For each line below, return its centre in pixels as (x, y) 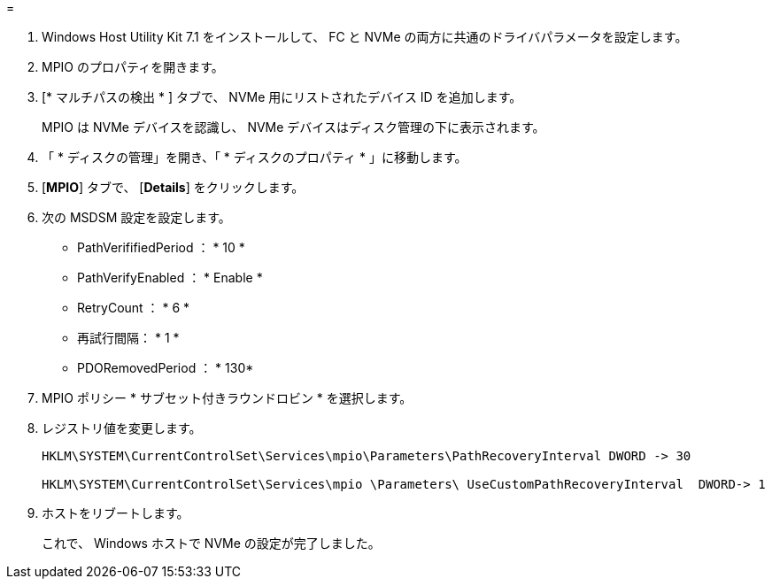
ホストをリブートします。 (116, 513)
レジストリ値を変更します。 (122, 428)
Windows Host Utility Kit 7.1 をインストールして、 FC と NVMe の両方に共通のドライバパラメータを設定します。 (365, 37)
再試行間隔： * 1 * (128, 338)
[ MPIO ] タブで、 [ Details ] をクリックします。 (173, 187)
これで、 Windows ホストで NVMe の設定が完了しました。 (211, 543)
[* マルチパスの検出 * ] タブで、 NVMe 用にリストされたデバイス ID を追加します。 (282, 97)
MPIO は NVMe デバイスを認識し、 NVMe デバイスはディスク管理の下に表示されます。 (293, 127)
